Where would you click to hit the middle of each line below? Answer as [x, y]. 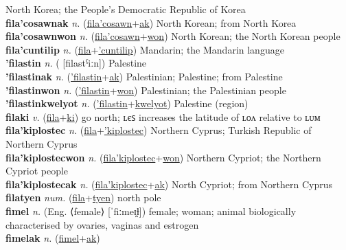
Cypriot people [37, 171]
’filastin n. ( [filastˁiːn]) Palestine [76, 63]
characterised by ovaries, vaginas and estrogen [102, 224]
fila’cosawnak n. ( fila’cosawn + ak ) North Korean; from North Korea [151, 22]
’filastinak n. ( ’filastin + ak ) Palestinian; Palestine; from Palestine [144, 76]
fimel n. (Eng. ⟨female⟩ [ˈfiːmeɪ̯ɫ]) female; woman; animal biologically [151, 211]
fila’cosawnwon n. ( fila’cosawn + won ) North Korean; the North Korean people [173, 36]
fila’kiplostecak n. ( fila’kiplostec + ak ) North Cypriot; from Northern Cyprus [169, 184]
